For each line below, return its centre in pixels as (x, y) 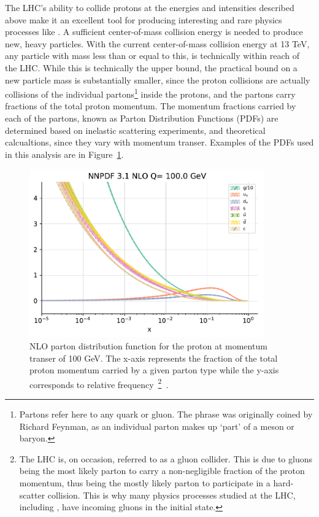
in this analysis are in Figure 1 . (64, 154)
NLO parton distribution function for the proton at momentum (148, 345)
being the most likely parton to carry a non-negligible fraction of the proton (162, 471)
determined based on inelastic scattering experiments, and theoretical (135, 130)
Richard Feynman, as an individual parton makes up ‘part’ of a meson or (157, 426)
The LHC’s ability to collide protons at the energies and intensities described (150, 7)
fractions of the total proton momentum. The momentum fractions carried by (151, 106)
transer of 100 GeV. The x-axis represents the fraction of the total (154, 358)
